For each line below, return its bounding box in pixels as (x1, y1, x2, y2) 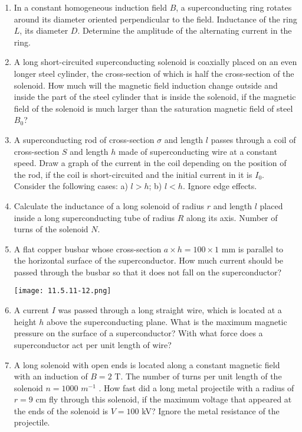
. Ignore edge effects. (182, 180, 257, 192)
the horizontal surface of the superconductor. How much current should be (14, 254, 284, 267)
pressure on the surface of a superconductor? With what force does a (14, 327, 263, 339)
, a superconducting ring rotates (176, 1, 292, 13)
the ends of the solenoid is (14, 404, 109, 417)
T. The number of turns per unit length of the (114, 370, 282, 382)
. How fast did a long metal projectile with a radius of (99, 381, 294, 394)
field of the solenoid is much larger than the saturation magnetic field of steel (14, 102, 293, 114)
